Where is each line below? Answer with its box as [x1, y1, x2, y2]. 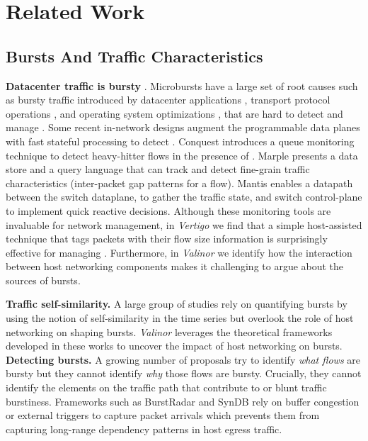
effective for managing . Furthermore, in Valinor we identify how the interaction [6, 245, 352, 259]
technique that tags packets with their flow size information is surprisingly [6, 231, 328, 246]
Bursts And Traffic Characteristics [6, 45, 263, 67]
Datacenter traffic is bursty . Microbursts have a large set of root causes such [6, 78, 358, 93]
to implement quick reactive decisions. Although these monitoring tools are [6, 203, 331, 218]
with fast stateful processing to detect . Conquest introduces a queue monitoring [6, 133, 355, 148]
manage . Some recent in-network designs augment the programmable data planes [6, 120, 360, 135]
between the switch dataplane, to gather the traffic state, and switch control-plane [6, 189, 362, 204]
